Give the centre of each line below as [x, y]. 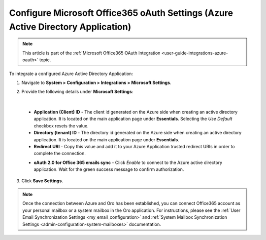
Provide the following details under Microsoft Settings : [77, 92]
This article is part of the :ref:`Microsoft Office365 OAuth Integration [91, 53]
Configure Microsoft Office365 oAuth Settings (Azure [121, 13]
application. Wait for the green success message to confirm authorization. [109, 169]
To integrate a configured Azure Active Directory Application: [71, 74]
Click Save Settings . [42, 181]
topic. [45, 60]
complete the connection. [60, 154]
